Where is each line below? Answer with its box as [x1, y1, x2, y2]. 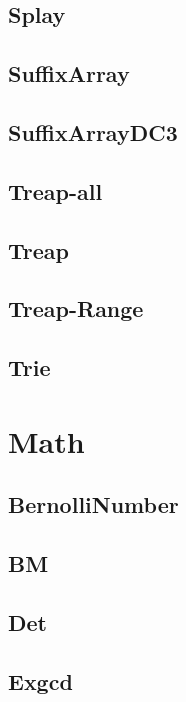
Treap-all [8, 175, 103, 206]
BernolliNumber [8, 489, 179, 520]
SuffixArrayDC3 [8, 116, 178, 147]
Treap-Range [8, 293, 144, 324]
